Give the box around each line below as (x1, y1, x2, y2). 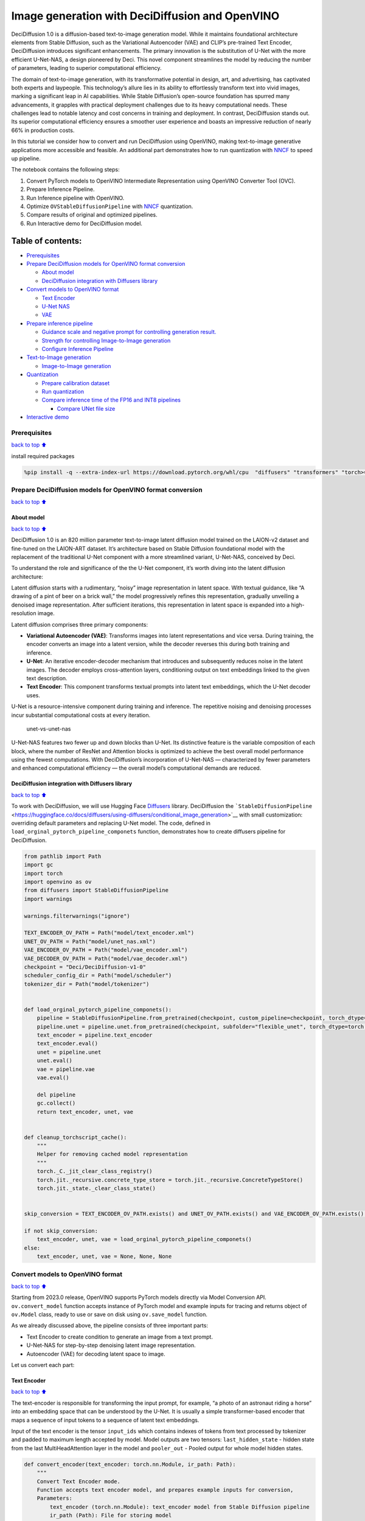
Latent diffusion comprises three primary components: (11, 621, 148, 628)
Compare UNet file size (57, 405, 116, 412)
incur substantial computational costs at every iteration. (11, 711, 151, 719)
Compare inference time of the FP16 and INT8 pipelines (41, 396, 181, 404)
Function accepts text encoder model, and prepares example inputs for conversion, (36, 1486, 294, 1493)
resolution (11, 610, 36, 617)
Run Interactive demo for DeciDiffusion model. (26, 220, 143, 227)
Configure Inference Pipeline (41, 345, 114, 352)
